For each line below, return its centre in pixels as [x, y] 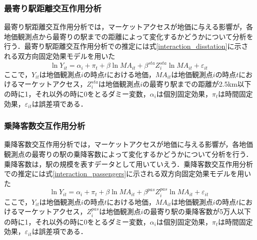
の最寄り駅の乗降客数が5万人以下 [197, 211]
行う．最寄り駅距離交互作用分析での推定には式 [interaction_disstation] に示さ [126, 46]
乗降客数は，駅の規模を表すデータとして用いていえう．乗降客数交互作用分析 [129, 164]
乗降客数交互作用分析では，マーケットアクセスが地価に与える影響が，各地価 [129, 144]
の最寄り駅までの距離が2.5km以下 [197, 84]
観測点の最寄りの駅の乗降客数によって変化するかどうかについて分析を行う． [128, 154]
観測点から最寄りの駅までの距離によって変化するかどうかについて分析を [135, 36]
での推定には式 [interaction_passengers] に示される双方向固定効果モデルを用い [128, 174]
